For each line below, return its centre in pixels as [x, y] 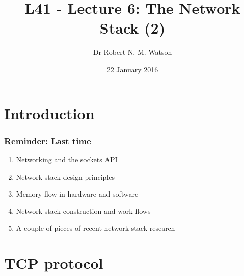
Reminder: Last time [48, 140]
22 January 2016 [132, 69]
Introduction [49, 113]
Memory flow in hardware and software [77, 194]
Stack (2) [132, 28]
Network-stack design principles [65, 176]
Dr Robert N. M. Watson [132, 52]
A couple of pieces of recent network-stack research [96, 228]
